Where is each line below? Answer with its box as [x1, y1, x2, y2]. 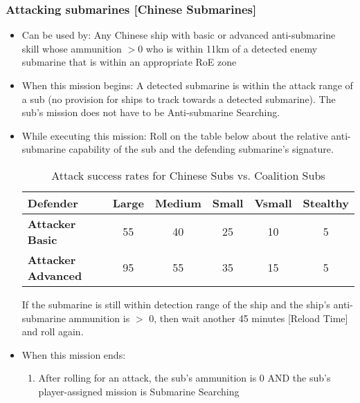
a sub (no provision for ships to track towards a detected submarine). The [21, 91, 336, 106]
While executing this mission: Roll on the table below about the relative [21, 128, 328, 142]
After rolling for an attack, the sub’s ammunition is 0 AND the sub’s [38, 371, 331, 385]
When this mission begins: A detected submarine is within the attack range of [21, 78, 353, 92]
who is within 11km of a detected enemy [145, 41, 318, 55]
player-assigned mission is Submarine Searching [38, 384, 240, 398]
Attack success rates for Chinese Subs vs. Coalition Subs [51, 167, 325, 183]
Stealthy [303, 194, 349, 211]
